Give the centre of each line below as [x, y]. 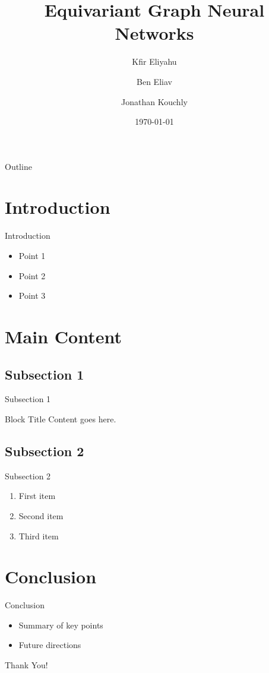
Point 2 [32, 275]
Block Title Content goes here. [61, 418]
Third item [39, 535]
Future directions [50, 645]
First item [37, 496]
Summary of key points [61, 625]
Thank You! [26, 665]
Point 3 [32, 296]
